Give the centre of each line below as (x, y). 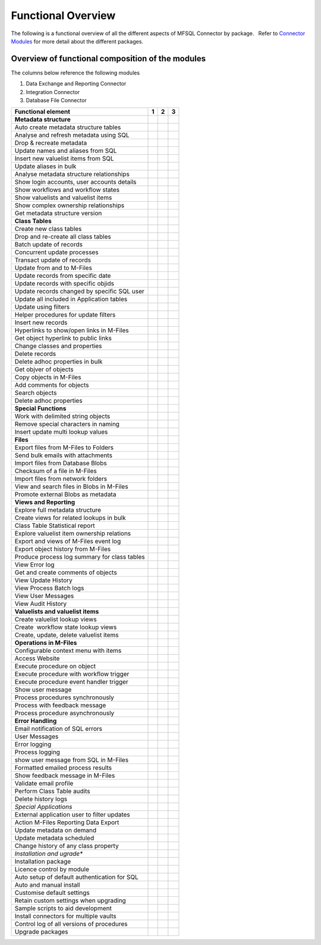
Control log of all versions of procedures (71, 924)
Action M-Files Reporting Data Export (67, 822)
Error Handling (36, 721)
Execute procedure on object (55, 666)
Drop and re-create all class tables (63, 237)
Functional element (43, 112)
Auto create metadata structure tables (68, 127)
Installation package (43, 862)
